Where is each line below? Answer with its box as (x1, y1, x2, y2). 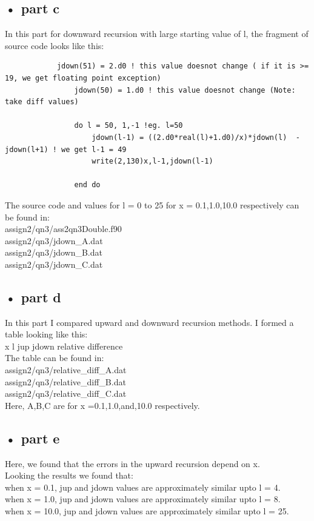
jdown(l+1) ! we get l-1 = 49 (5, 145, 127, 154)
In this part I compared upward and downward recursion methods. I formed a (5, 316, 294, 328)
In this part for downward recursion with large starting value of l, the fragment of (5, 27, 309, 40)
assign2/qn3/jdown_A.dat (5, 234, 103, 247)
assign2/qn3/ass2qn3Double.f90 (5, 222, 122, 235)
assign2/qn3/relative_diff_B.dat (5, 375, 126, 388)
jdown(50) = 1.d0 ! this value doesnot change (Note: (74, 85, 296, 95)
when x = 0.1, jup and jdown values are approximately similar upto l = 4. (5, 480, 281, 493)
